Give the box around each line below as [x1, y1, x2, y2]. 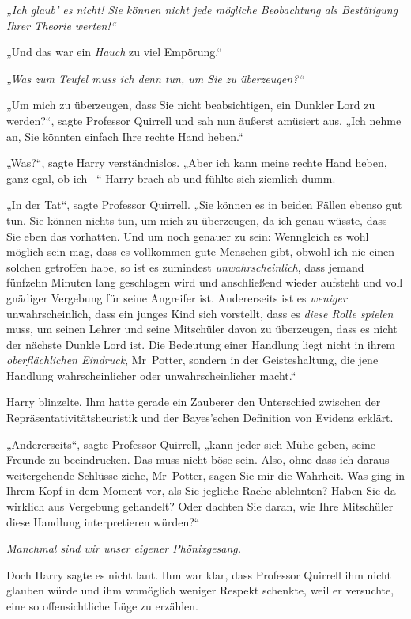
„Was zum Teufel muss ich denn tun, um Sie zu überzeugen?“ [6, 70, 304, 86]
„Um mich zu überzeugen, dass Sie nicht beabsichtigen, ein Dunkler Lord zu [6, 97, 375, 113]
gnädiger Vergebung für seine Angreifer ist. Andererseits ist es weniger [6, 289, 347, 306]
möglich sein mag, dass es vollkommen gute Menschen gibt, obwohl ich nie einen [6, 243, 395, 260]
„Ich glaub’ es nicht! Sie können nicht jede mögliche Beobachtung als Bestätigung [6, 2, 398, 17]
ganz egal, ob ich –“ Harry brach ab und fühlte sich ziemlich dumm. [6, 169, 336, 186]
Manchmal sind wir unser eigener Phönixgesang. [6, 540, 242, 556]
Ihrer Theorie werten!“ [6, 17, 116, 33]
